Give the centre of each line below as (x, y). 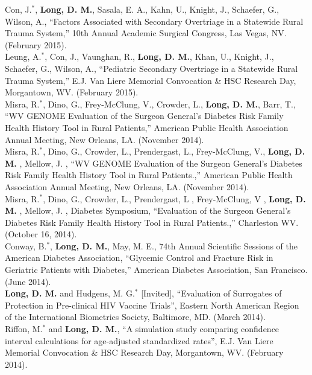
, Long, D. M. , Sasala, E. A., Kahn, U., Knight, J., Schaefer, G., (157, 9)
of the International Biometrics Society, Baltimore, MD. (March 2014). (135, 317)
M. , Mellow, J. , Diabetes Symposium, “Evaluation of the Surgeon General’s (148, 210)
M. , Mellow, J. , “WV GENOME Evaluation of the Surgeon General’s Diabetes (154, 163)
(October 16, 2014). (41, 234)
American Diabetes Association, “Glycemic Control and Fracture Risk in (139, 258)
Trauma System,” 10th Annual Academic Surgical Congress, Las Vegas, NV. (146, 33)
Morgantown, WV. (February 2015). (72, 92)
